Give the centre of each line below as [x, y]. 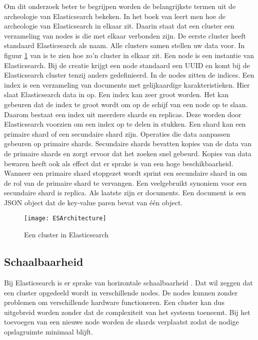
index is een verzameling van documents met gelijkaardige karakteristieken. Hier [127, 84]
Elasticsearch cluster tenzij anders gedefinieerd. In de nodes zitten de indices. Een [129, 75]
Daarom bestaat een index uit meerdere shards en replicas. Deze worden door [123, 114]
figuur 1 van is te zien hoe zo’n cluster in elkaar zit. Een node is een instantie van [129, 55]
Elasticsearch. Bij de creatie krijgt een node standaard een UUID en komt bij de [127, 65]
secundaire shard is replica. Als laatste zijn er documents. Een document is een [125, 193]
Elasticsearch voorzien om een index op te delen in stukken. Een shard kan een [125, 124]
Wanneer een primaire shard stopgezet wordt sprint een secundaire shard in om [126, 173]
